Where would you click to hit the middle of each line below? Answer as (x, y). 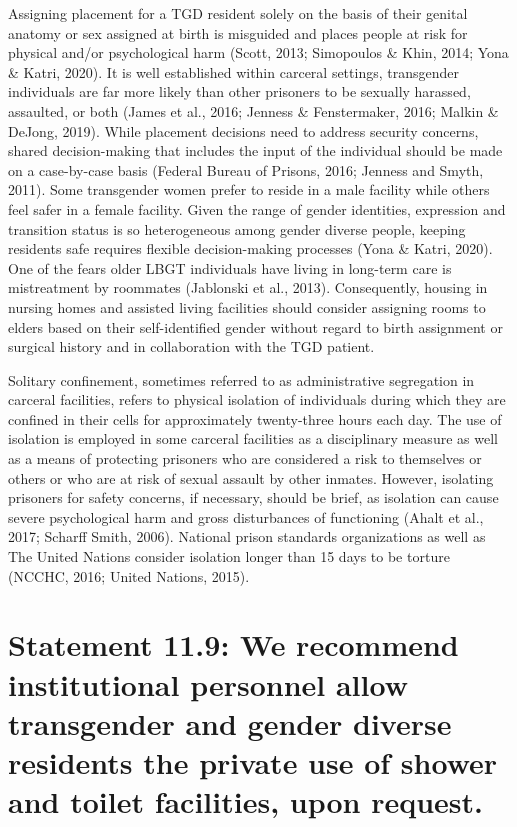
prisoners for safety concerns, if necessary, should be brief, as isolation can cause (253, 497)
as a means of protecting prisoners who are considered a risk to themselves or (245, 458)
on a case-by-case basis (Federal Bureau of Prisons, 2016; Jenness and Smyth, (246, 169)
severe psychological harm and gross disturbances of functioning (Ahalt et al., (246, 516)
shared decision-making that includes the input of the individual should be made (255, 150)
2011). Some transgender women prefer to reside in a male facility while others (249, 189)
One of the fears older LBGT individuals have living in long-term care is (230, 267)
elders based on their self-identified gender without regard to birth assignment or (255, 326)
